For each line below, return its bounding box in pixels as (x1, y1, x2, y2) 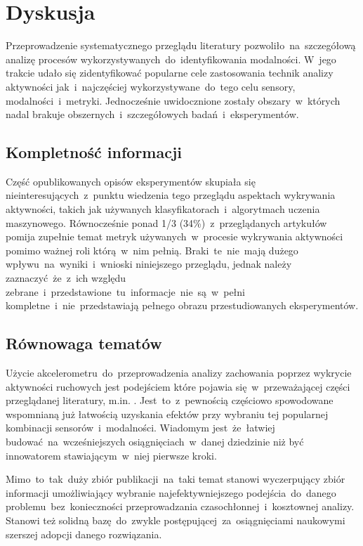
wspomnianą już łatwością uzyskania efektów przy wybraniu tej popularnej (6, 406, 329, 421)
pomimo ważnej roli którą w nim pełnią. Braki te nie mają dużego (6, 242, 298, 257)
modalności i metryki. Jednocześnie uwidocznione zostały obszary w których (6, 93, 341, 108)
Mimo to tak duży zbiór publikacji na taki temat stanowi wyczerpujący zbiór (6, 472, 345, 486)
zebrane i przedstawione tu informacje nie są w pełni (6, 284, 245, 299)
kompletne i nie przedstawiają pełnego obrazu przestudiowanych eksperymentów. (6, 298, 359, 313)
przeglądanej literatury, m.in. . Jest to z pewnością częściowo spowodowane (6, 393, 334, 408)
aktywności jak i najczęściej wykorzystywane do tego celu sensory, (6, 79, 296, 93)
